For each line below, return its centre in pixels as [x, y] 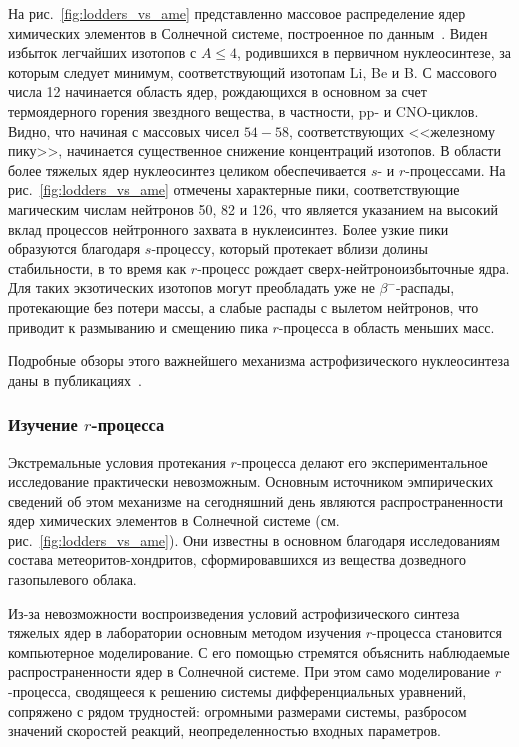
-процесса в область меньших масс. [386, 326]
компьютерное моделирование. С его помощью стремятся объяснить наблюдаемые [259, 651]
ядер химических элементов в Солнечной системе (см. [174, 520]
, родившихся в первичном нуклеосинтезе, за [374, 52]
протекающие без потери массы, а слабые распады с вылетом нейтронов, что [243, 306]
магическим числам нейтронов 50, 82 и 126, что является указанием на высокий [253, 208]
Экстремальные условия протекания [117, 461]
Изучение [43, 424]
